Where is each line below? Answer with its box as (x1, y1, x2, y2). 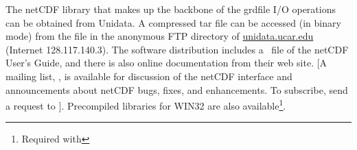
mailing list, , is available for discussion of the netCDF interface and (5, 68, 292, 83)
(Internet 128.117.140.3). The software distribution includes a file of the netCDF (5, 42, 349, 56)
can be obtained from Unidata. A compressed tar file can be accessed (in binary (5, 15, 341, 29)
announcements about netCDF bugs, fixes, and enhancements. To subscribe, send (5, 82, 348, 97)
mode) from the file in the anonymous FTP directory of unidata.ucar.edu (5, 29, 314, 43)
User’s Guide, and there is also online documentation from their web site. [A (5, 55, 327, 70)
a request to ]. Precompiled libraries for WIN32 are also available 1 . (5, 97, 286, 112)
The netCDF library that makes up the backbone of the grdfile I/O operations (5, 2, 336, 16)
